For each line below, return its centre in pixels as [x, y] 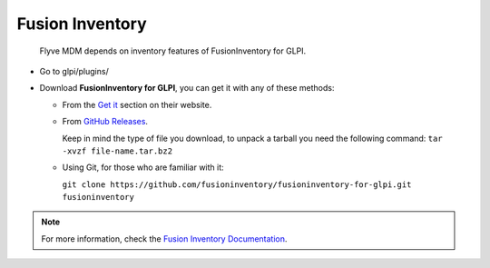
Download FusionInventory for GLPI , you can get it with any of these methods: [187, 88]
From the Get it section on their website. [137, 104]
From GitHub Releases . [105, 122]
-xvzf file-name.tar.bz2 [117, 151]
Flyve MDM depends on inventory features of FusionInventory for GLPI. [173, 51]
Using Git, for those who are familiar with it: [143, 167]
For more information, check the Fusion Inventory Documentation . [164, 238]
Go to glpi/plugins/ [74, 71]
